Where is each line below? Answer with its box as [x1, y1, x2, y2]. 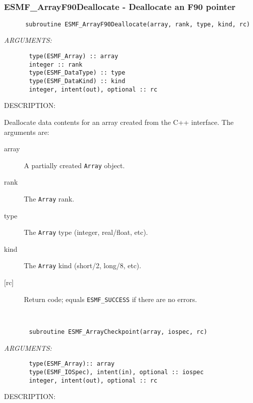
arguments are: [4, 126, 49, 137]
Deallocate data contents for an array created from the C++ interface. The [4, 116, 234, 127]
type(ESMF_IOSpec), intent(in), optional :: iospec [29, 368, 204, 376]
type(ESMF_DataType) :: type [29, 69, 126, 77]
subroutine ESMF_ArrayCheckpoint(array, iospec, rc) [29, 328, 208, 335]
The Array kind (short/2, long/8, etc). [24, 260, 141, 271]
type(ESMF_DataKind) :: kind [29, 78, 126, 85]
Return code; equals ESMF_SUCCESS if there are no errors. [24, 294, 197, 304]
